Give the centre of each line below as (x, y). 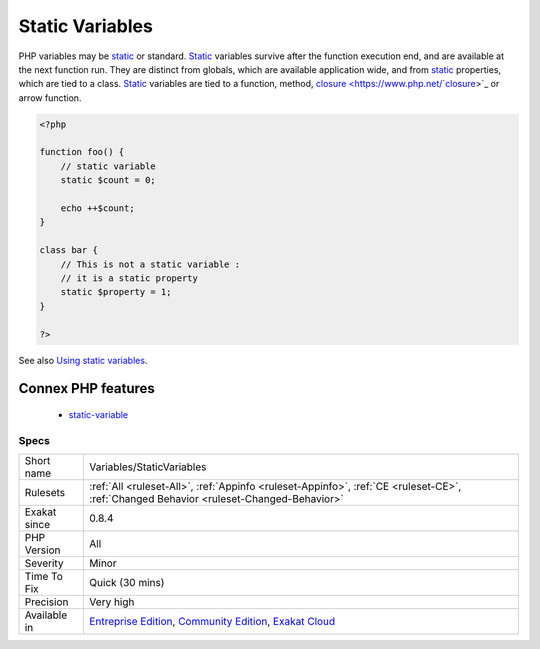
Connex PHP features (86, 388)
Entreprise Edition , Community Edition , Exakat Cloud (212, 622)
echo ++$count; (97, 208)
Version (42, 550)
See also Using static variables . (83, 360)
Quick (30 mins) (127, 583)
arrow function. (50, 97)
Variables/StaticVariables (148, 467)
